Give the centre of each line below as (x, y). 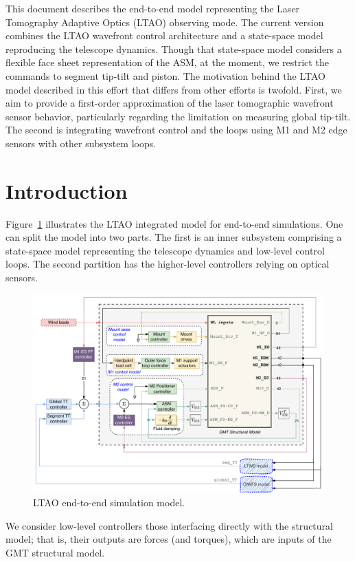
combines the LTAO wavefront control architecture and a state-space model (164, 35)
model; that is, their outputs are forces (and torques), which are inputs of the (169, 539)
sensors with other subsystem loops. (81, 143)
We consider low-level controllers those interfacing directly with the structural (169, 525)
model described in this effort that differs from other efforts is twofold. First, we (174, 89)
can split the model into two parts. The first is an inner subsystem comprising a (174, 237)
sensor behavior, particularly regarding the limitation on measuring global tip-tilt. (178, 116)
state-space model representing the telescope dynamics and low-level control (165, 250)
